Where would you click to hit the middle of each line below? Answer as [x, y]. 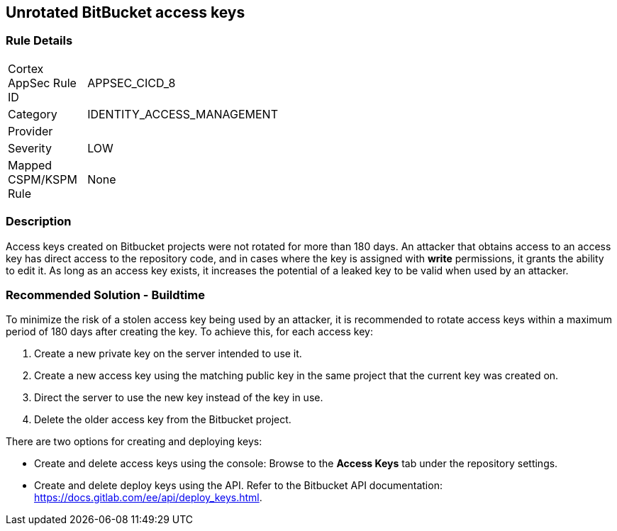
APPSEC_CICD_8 [132, 83]
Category [33, 114]
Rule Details [39, 41]
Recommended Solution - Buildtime [105, 295]
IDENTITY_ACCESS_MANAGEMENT [183, 114]
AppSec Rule [42, 83]
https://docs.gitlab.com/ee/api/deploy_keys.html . [148, 498]
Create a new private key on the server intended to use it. [168, 354]
